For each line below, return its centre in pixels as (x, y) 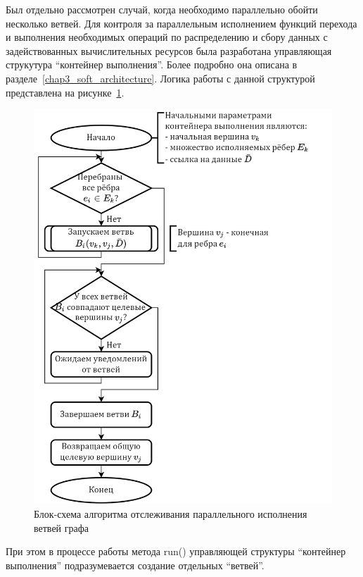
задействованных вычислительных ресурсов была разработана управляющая (169, 50)
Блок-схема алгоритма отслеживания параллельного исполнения (171, 513)
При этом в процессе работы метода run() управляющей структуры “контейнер (176, 551)
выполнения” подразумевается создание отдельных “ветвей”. (135, 565)
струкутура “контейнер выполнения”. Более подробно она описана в (152, 64)
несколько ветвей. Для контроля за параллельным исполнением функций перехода (181, 23)
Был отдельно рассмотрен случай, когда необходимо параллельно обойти (162, 9)
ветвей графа (61, 527)
